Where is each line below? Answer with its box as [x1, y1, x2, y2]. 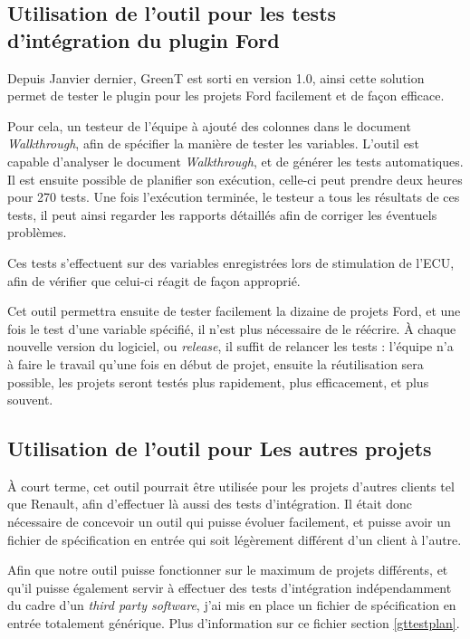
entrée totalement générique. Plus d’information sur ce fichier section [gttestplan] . [7, 614, 460, 633]
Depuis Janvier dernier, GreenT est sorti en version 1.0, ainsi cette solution [7, 68, 425, 87]
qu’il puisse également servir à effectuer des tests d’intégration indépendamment [7, 577, 452, 596]
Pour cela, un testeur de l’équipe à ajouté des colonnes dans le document [7, 116, 411, 135]
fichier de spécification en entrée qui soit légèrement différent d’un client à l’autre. [7, 529, 462, 548]
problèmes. [7, 223, 67, 242]
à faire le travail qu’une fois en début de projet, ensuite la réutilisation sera [7, 354, 424, 373]
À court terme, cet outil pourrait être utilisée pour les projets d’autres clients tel [7, 476, 455, 495]
